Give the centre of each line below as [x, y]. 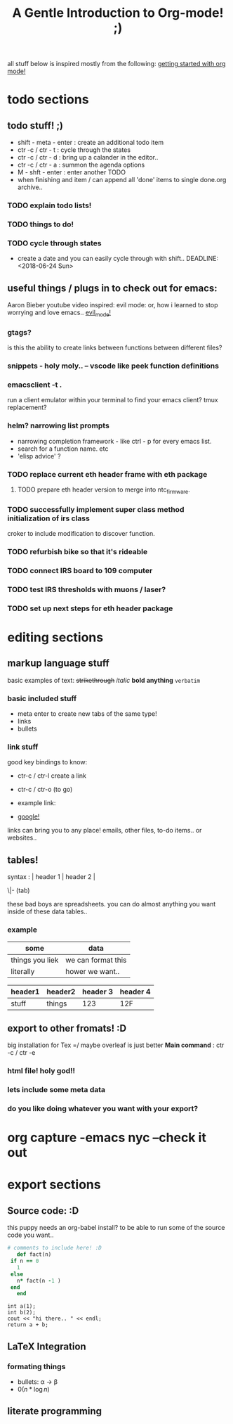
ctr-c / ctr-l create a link [52, 776]
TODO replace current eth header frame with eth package [107, 474]
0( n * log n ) [34, 1389]
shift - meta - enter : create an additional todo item [90, 143]
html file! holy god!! [41, 1071]
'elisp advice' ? [39, 456]
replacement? [27, 408]
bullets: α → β [38, 1381]
